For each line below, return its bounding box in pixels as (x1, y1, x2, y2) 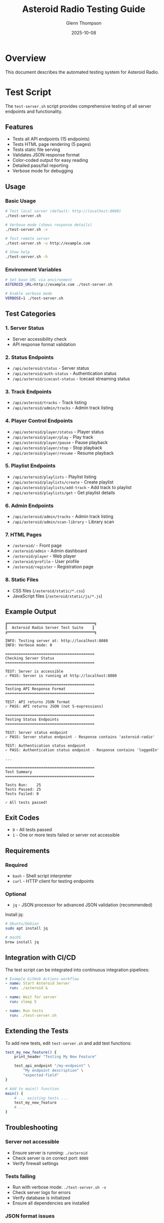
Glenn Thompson (66, 20, 102, 26)
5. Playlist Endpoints (5, 462, 56, 469)
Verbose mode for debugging (12, 168, 73, 174)
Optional (5, 890, 26, 897)
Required (5, 861, 28, 868)
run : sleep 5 (9, 999, 37, 1005)
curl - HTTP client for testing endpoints (12, 878, 94, 884)
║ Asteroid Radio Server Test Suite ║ (5, 625, 95, 630)
